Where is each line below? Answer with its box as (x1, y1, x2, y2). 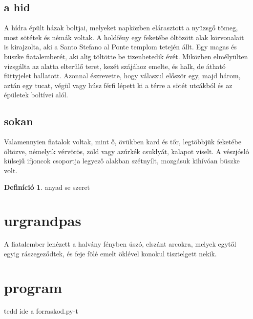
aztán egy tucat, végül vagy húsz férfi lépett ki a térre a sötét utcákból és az (4, 80, 232, 90)
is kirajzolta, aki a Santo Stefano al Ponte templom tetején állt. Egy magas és (4, 42, 237, 52)
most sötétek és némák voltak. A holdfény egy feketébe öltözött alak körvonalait (4, 32, 244, 42)
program (4, 277, 63, 297)
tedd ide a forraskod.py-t (4, 305, 78, 316)
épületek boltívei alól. (4, 90, 68, 100)
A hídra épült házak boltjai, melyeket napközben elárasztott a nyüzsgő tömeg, (4, 23, 238, 33)
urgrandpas (4, 210, 82, 230)
